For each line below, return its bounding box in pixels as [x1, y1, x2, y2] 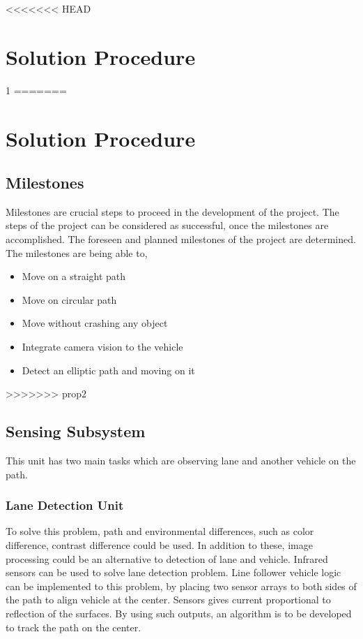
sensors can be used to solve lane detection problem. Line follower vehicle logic [6, 565, 341, 580]
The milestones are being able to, [6, 245, 148, 260]
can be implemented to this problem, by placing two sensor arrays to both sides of [6, 578, 357, 593]
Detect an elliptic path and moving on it [22, 362, 195, 377]
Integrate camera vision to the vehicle [22, 339, 183, 354]
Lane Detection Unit [6, 497, 124, 514]
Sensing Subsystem [6, 420, 146, 442]
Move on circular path [22, 292, 117, 307]
